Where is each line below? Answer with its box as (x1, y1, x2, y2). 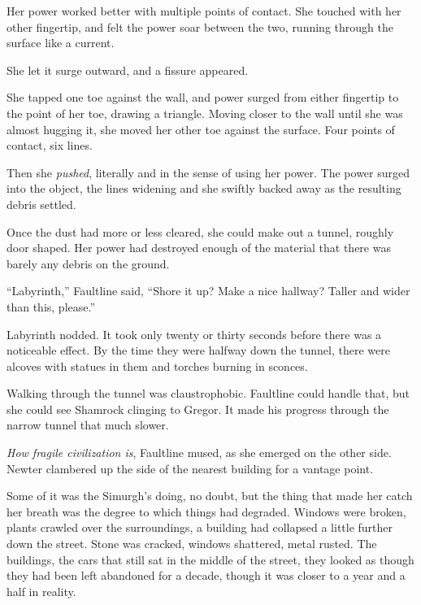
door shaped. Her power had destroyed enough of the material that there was (7, 239, 391, 256)
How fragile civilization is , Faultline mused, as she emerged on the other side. (7, 444, 392, 461)
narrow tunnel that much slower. (7, 416, 169, 433)
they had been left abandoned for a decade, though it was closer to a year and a (7, 567, 406, 584)
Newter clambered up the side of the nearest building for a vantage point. (7, 459, 374, 477)
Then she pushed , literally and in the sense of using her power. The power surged (7, 163, 410, 181)
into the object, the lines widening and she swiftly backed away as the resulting (7, 180, 401, 197)
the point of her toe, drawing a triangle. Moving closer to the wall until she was (7, 104, 403, 121)
